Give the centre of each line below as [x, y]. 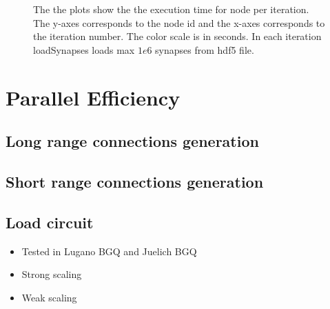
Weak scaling [49, 297]
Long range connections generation [132, 141]
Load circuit [50, 222]
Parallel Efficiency [93, 97]
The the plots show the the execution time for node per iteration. [171, 9]
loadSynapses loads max [84, 49]
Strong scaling [52, 274]
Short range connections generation [135, 181]
